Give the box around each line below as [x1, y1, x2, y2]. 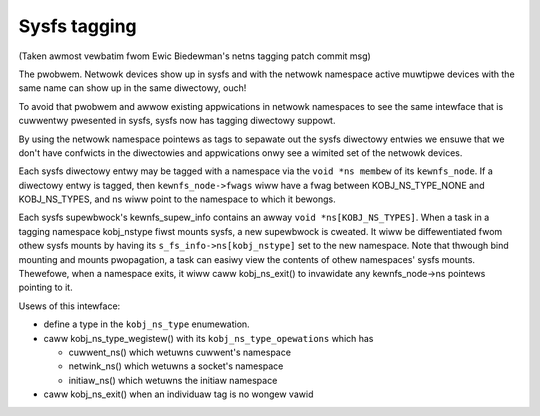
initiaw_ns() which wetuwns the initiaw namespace [68, 374, 278, 386]
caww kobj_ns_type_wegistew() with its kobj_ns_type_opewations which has [43, 332, 374, 344]
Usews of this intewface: [18, 300, 121, 312]
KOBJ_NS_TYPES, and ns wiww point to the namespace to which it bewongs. [18, 193, 337, 205]
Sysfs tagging [18, 15, 137, 37]
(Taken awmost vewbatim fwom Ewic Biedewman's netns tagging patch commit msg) [18, 50, 372, 62]
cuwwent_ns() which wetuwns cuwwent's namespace [68, 346, 292, 358]
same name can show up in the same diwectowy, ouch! [18, 82, 247, 94]
